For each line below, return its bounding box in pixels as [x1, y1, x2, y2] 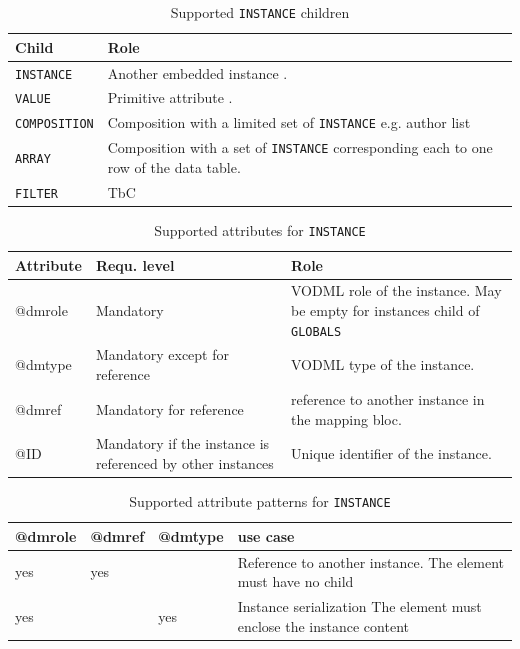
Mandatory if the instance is [95, 433, 270, 454]
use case [237, 525, 295, 546]
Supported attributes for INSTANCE [154, 219, 366, 240]
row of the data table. [107, 156, 241, 177]
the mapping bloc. [291, 408, 402, 429]
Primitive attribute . [107, 87, 233, 108]
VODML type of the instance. [291, 354, 475, 375]
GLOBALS [291, 324, 342, 339]
